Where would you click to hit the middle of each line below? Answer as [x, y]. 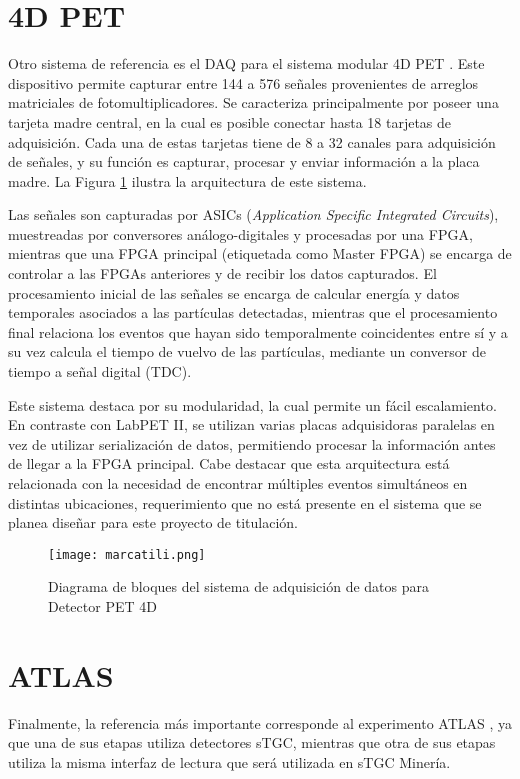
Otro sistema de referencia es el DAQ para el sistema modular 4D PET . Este [246, 63]
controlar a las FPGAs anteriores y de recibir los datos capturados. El [222, 273]
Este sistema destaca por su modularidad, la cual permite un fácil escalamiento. [252, 404]
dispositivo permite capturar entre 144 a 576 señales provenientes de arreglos [243, 82]
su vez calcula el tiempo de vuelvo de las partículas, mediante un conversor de [247, 351]
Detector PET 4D [102, 606]
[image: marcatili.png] [127, 554]
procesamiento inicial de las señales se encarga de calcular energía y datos [234, 292]
